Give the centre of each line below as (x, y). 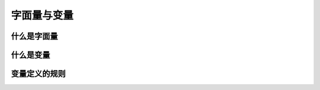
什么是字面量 (34, 36)
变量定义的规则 (38, 74)
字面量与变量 (42, 15)
